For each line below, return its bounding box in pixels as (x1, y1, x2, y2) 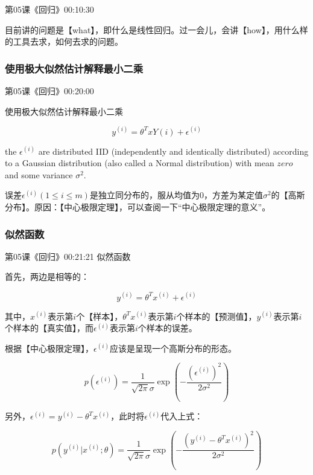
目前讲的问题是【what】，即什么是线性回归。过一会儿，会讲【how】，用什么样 (5, 23, 308, 36)
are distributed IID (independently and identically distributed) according (38, 144, 309, 157)
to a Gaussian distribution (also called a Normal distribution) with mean (5, 157, 274, 169)
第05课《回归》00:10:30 (5, 3, 94, 15)
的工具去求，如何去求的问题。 (5, 35, 123, 48)
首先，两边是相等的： (5, 270, 89, 283)
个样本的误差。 (138, 322, 197, 334)
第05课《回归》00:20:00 (5, 85, 94, 97)
